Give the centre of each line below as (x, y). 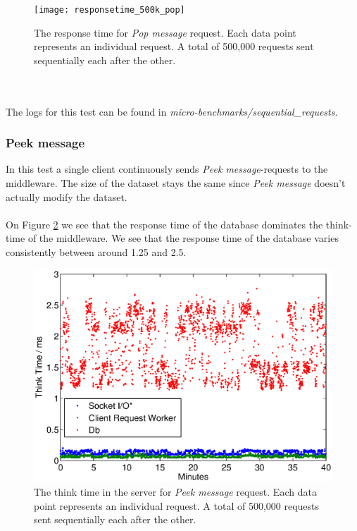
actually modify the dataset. (67, 196)
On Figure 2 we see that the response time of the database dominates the (164, 224)
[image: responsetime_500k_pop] (109, 10)
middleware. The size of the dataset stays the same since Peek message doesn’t (176, 183)
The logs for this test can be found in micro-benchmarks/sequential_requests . (172, 111)
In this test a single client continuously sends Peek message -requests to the (167, 169)
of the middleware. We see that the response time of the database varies (183, 238)
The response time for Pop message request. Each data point (165, 32)
